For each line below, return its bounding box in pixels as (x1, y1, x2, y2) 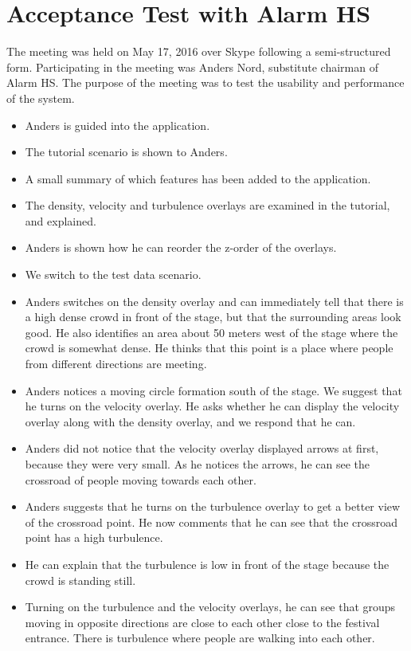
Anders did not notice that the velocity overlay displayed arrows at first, (25, 440, 379, 457)
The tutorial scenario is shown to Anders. (25, 143, 228, 160)
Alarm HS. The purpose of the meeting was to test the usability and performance (6, 74, 405, 91)
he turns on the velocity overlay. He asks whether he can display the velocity (25, 398, 400, 414)
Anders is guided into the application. (25, 116, 210, 133)
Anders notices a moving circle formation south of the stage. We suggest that (25, 382, 402, 398)
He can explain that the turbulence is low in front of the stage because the (25, 555, 389, 572)
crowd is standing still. (25, 571, 136, 588)
